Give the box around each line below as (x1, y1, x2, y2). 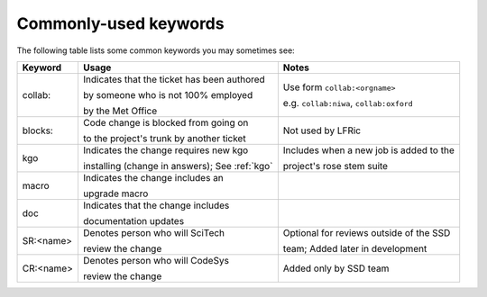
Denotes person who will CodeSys (82, 254, 230, 266)
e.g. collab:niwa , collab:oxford (282, 96, 414, 109)
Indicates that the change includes (82, 199, 230, 211)
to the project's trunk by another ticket (82, 131, 247, 144)
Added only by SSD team (282, 262, 390, 274)
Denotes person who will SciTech (82, 226, 225, 238)
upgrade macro (82, 187, 149, 200)
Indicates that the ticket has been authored (82, 73, 265, 85)
